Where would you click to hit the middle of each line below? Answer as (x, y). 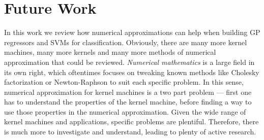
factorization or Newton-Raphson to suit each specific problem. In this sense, (124, 82)
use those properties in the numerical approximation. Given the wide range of (125, 111)
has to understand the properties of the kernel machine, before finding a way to (128, 102)
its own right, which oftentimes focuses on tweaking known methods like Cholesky (132, 72)
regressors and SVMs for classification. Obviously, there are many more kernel (126, 42)
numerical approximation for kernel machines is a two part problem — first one (128, 92)
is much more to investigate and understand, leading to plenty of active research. (130, 132)
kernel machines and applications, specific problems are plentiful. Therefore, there (131, 121)
